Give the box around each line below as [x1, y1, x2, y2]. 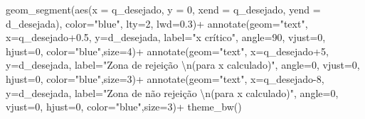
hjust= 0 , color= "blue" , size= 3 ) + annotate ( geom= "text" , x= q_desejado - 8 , [6, 71, 324, 86]
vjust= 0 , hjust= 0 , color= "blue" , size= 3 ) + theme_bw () [6, 99, 242, 114]
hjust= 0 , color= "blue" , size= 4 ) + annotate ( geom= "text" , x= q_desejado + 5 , [6, 43, 329, 58]
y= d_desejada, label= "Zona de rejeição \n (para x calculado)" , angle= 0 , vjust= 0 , [6, 57, 360, 72]
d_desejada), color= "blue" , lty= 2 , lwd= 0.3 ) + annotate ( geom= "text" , [6, 16, 308, 30]
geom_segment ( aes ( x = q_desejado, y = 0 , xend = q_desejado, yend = [6, 2, 321, 16]
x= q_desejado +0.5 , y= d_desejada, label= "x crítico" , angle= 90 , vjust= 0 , [6, 30, 326, 45]
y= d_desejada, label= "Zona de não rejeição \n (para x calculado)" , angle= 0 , [6, 85, 339, 100]
